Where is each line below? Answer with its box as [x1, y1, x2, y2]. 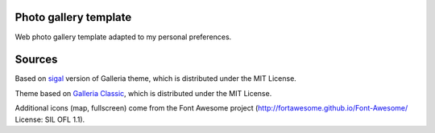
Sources [14, 53, 58, 66]
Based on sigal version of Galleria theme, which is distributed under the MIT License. [14, 74, 297, 83]
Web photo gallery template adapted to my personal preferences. [14, 32, 232, 42]
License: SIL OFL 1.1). [14, 115, 85, 124]
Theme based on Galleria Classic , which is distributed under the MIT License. [14, 88, 272, 98]
